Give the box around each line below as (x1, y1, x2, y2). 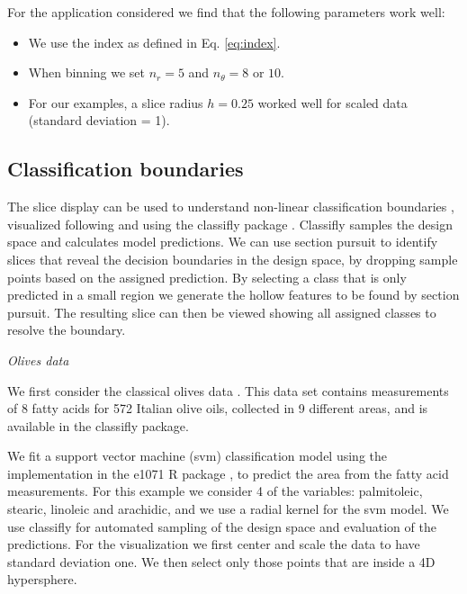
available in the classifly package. (7, 416, 189, 435)
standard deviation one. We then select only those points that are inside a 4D (7, 552, 436, 571)
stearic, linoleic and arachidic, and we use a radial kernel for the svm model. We (7, 499, 449, 518)
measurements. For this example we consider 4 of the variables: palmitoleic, (7, 481, 423, 500)
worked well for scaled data (257, 93, 408, 112)
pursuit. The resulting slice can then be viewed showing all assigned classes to (7, 302, 436, 321)
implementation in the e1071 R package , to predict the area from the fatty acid (7, 463, 449, 482)
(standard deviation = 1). (28, 111, 170, 130)
